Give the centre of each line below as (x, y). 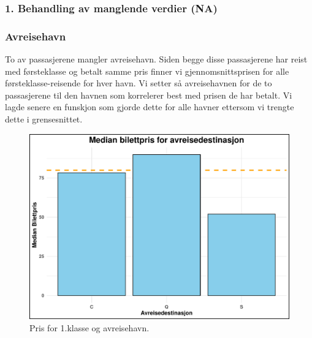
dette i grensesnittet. (44, 119)
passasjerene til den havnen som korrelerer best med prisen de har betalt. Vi (149, 95)
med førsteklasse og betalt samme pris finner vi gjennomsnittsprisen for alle (147, 71)
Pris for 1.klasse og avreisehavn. (89, 327)
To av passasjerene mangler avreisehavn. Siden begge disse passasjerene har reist (156, 59)
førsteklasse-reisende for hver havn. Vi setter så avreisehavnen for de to (139, 83)
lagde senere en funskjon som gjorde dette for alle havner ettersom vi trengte (150, 107)
